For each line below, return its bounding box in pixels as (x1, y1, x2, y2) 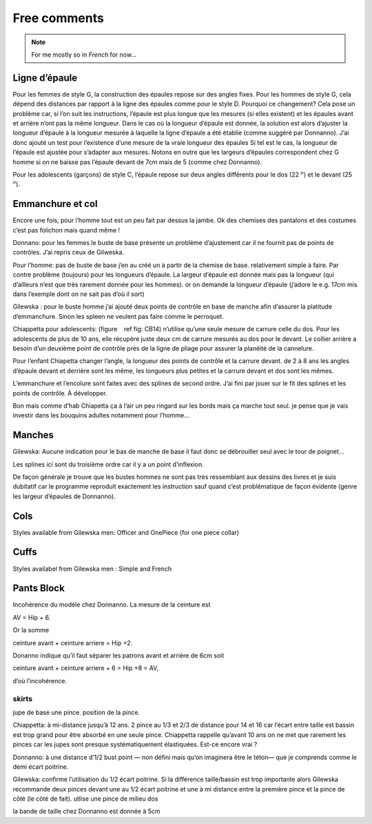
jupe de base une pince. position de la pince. (12, 708, 141, 716)
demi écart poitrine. (12, 763, 69, 771)
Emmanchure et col (12, 198, 98, 210)
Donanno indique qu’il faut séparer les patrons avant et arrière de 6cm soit (12, 651, 225, 660)
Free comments (12, 10, 105, 26)
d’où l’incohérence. (12, 676, 68, 685)
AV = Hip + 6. (12, 613, 51, 621)
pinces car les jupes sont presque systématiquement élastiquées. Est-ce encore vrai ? (12, 740, 258, 749)
